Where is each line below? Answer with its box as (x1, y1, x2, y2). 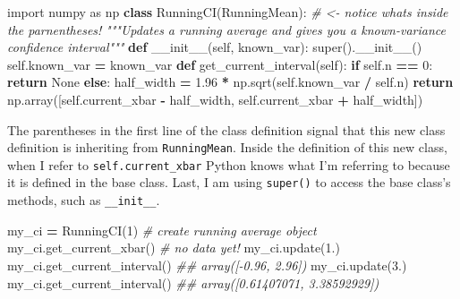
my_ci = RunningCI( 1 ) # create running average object (7, 220, 317, 239)
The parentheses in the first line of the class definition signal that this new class (7, 120, 446, 139)
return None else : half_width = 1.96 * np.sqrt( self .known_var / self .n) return (7, 73, 454, 91)
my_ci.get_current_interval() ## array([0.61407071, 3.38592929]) (7, 273, 379, 292)
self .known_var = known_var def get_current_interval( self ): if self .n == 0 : (7, 55, 433, 73)
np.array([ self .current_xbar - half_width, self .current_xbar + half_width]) (7, 90, 423, 108)
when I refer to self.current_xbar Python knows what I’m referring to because (7, 155, 450, 174)
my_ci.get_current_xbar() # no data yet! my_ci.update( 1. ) (7, 238, 340, 257)
